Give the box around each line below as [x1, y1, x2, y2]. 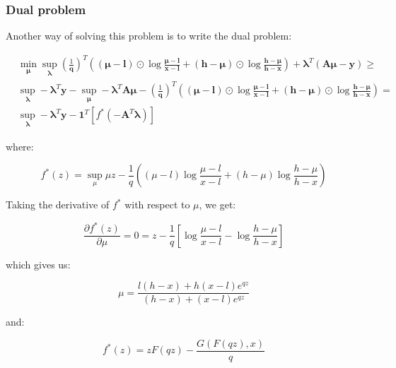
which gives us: [6, 256, 71, 271]
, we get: [199, 197, 236, 212]
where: [6, 138, 34, 153]
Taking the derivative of [6, 197, 110, 212]
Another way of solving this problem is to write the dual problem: [6, 28, 292, 43]
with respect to [124, 197, 190, 212]
